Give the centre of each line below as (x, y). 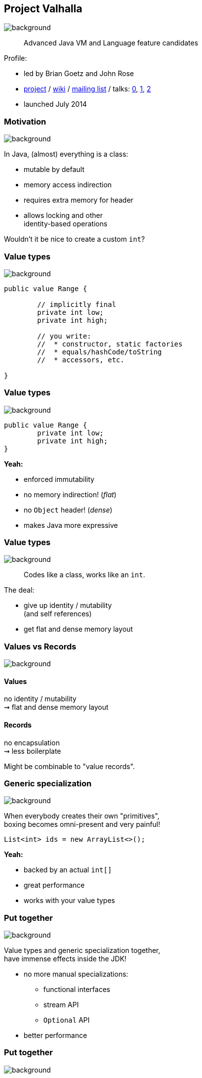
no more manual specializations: (76, 974)
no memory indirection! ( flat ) (70, 494)
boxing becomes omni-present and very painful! (82, 824)
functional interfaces (77, 990)
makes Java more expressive (71, 525)
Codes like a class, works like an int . (84, 575)
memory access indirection (68, 185)
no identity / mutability (40, 699)
